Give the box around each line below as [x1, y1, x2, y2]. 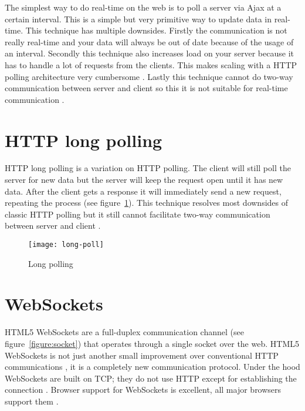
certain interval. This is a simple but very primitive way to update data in [5, 12, 272, 25]
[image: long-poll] [28, 240, 104, 249]
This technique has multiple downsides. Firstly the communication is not [25, 24, 287, 36]
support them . [5, 395, 59, 407]
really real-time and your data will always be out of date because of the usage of [5, 35, 294, 48]
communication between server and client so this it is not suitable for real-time [5, 82, 288, 94]
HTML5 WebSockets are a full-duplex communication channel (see [5, 326, 244, 338]
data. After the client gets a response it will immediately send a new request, [5, 185, 282, 197]
